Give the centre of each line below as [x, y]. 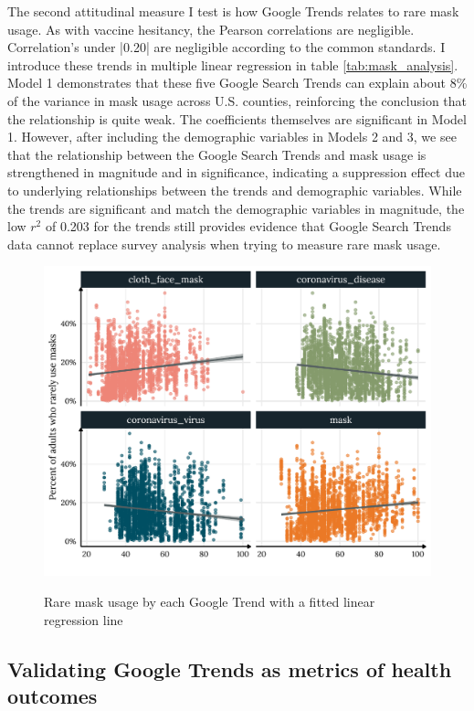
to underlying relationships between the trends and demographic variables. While [235, 190]
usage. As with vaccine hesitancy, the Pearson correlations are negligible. [211, 29]
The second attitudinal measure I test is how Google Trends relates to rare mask [233, 11]
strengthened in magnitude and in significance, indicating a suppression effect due [236, 172]
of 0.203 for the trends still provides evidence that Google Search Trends [248, 226]
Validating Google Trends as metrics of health [230, 669]
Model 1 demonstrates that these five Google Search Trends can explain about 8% [237, 83]
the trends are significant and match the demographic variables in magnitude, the [236, 208]
